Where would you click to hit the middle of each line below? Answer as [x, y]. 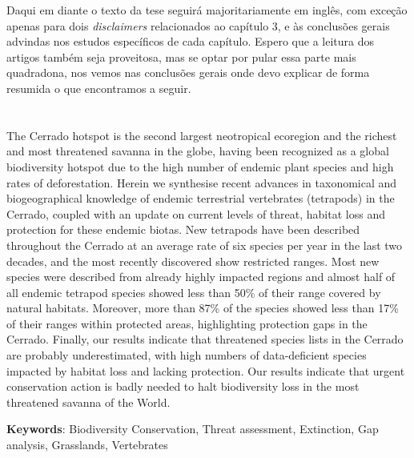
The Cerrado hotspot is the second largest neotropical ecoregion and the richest [202, 135]
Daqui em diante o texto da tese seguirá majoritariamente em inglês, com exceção [207, 10]
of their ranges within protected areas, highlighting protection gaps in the [187, 323]
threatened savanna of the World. [88, 402]
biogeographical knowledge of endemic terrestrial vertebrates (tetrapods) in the [201, 198]
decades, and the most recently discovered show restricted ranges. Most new [193, 261]
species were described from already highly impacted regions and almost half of [201, 277]
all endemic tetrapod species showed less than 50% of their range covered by [194, 292]
